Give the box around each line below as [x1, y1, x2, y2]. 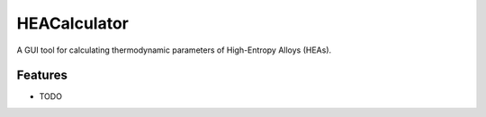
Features [16, 68, 67, 83]
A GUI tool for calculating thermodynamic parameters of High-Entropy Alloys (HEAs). [16, 45, 332, 55]
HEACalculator [16, 13, 130, 33]
